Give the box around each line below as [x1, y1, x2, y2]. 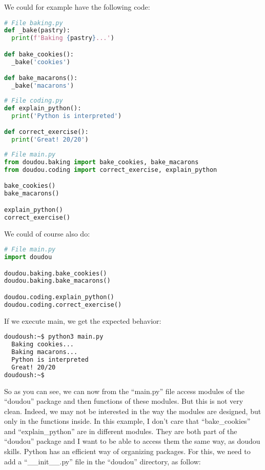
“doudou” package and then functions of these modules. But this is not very [4, 396, 243, 406]
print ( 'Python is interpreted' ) [11, 112, 122, 120]
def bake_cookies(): [4, 50, 74, 58]
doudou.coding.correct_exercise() [4, 301, 122, 308]
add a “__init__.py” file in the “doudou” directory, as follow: [4, 456, 201, 466]
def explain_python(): [4, 104, 81, 112]
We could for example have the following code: [4, 2, 150, 12]
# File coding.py [4, 97, 63, 105]
